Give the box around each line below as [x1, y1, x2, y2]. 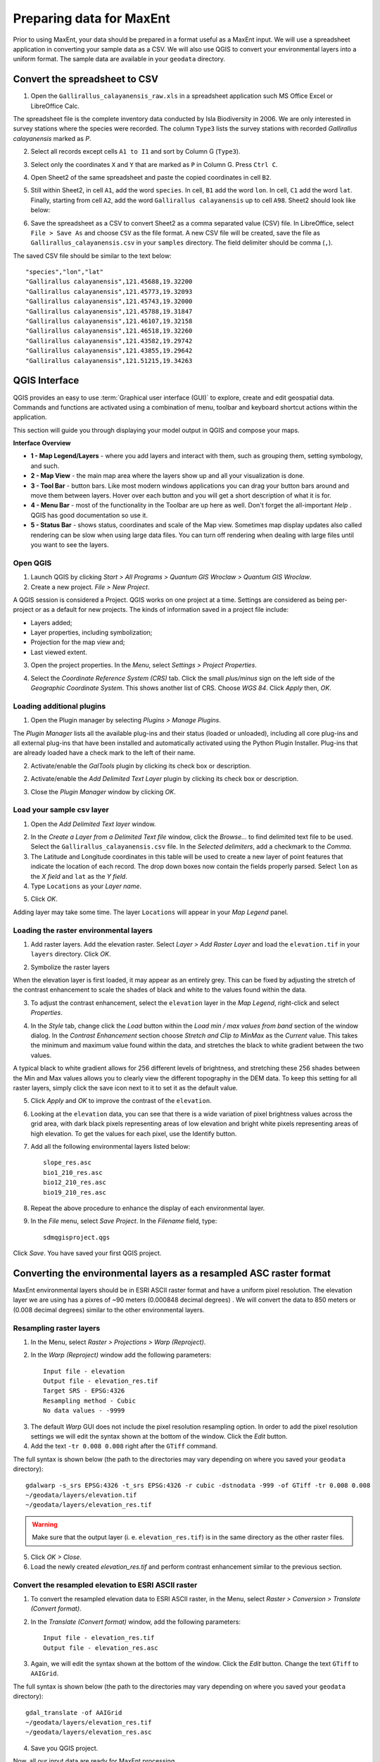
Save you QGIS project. [30, 1744, 99, 1752]
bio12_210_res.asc [43, 1178, 107, 1187]
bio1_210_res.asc [43, 1169, 103, 1176]
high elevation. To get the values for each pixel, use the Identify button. [30, 1129, 237, 1138]
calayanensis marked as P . [13, 134, 91, 142]
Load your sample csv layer [13, 805, 109, 815]
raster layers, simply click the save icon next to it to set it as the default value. [13, 1084, 239, 1092]
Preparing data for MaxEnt [13, 11, 170, 26]
